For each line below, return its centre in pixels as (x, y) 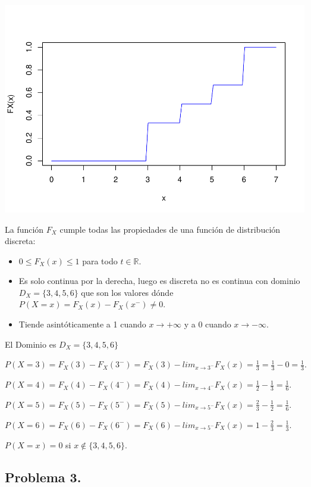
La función (24, 229)
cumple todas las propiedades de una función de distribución (170, 229)
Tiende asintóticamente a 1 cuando (82, 324)
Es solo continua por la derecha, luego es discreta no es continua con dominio (159, 281)
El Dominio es (31, 344)
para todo (100, 260)
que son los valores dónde (127, 292)
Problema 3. (43, 477)
